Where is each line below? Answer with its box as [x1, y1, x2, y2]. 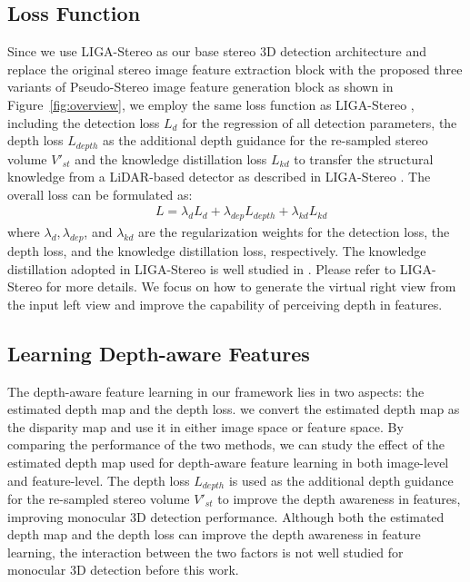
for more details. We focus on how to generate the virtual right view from [45, 277, 456, 296]
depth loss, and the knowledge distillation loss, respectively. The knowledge [7, 242, 426, 261]
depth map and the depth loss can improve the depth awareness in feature [7, 525, 421, 544]
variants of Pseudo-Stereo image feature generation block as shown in [7, 77, 394, 96]
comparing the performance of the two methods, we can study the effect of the [7, 435, 445, 454]
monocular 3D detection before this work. [7, 560, 239, 579]
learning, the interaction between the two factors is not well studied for [7, 542, 404, 561]
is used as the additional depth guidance [228, 470, 454, 489]
